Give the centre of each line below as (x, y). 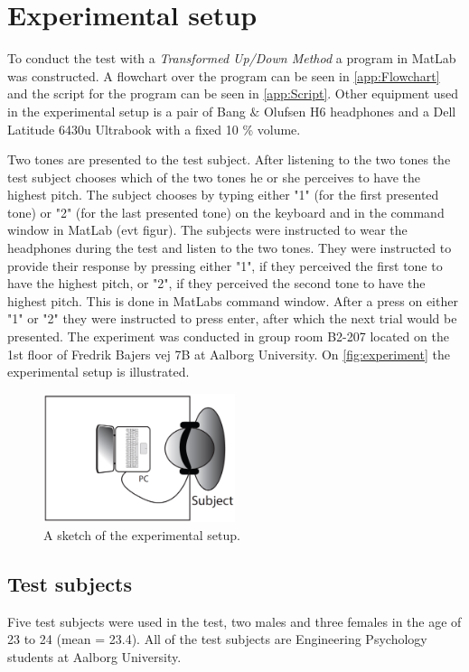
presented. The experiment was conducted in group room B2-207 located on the (228, 336)
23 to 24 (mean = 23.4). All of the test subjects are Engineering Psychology (217, 639)
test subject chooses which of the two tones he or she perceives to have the (214, 177)
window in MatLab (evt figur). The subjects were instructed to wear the (207, 230)
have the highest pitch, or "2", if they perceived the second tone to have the (216, 283)
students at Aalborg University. (94, 657)
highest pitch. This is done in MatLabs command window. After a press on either (233, 300)
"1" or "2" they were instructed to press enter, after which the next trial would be (232, 318)
